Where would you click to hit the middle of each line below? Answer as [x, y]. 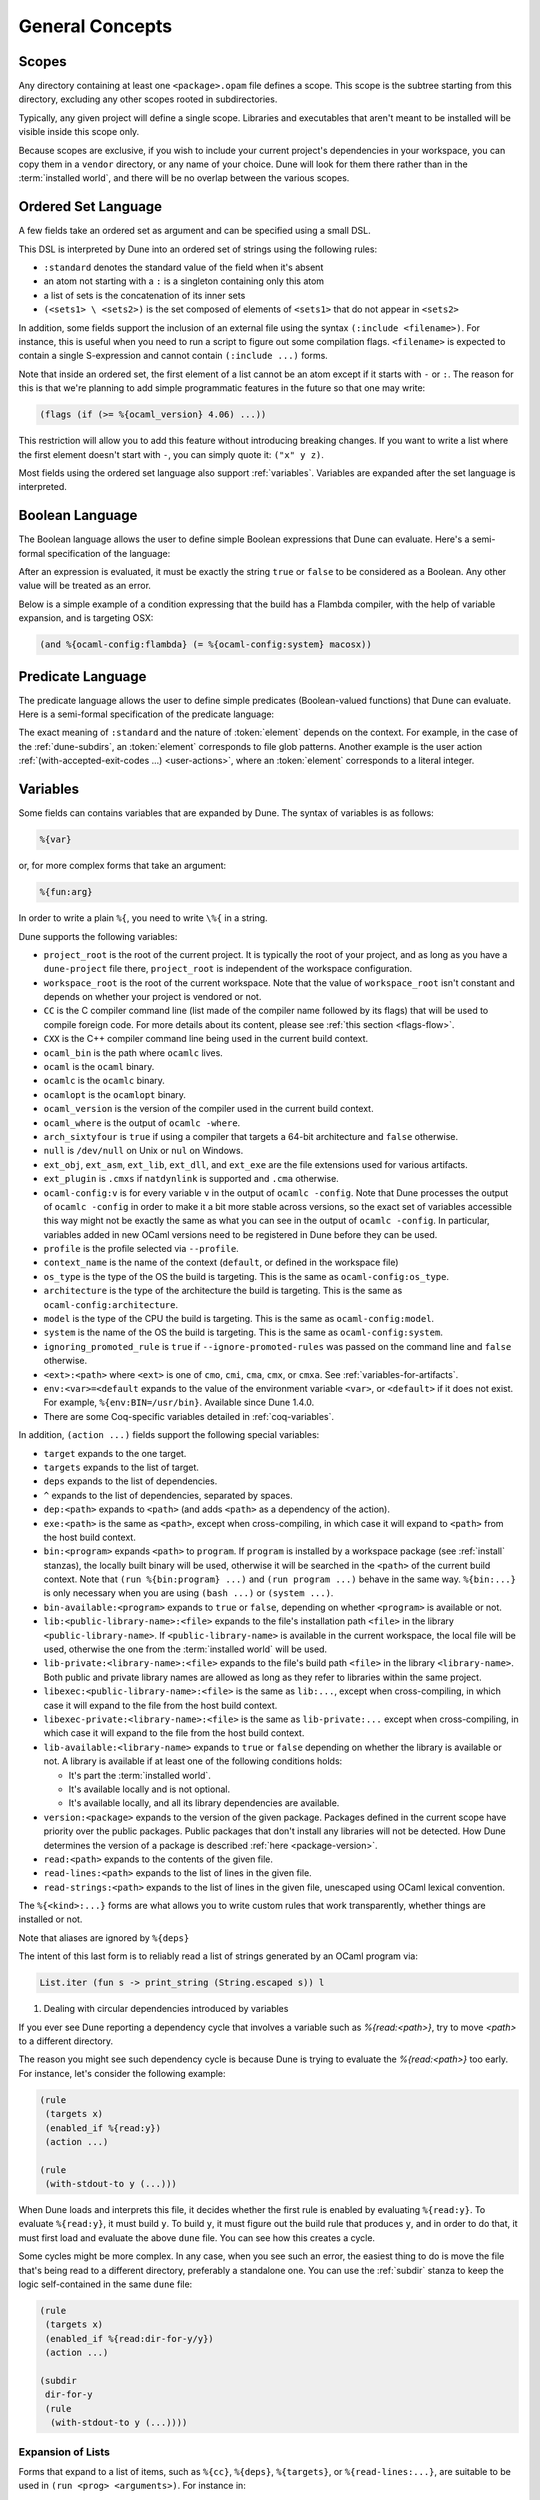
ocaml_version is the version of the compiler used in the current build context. [208, 1109]
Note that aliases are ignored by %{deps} [104, 1937]
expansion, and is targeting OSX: [86, 618]
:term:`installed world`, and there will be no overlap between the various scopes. [184, 178]
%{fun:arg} [66, 892]
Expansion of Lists [64, 2452]
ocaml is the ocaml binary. [99, 1067]
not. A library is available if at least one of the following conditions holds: [193, 1761]
